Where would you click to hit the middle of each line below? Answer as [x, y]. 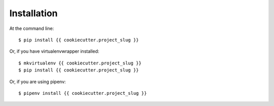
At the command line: [32, 28]
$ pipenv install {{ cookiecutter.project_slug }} [83, 93]
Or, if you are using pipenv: [38, 82]
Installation [33, 13]
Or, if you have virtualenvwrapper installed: [54, 51]
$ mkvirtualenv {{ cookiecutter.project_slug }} [80, 63]
